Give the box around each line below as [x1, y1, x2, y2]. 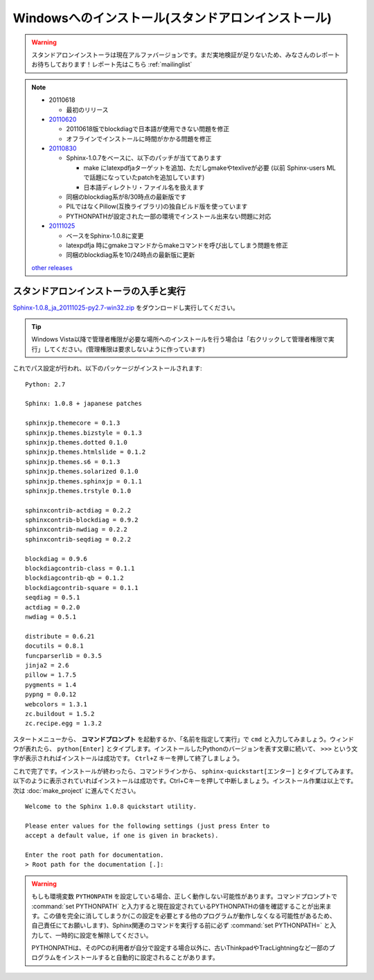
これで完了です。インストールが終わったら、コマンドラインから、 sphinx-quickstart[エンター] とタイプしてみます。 [12, 767, 357, 775]
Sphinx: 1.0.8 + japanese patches [25, 400, 142, 408]
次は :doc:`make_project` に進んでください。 [12, 786, 140, 794]
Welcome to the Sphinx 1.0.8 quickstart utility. [25, 803, 197, 810]
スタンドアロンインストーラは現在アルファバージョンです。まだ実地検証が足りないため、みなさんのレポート [31, 51, 340, 59]
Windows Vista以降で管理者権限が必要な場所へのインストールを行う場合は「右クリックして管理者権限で [31, 335, 329, 344]
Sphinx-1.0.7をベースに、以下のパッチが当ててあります [66, 154, 222, 162]
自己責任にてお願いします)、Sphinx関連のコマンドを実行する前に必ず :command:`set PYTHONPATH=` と [31, 921, 330, 929]
